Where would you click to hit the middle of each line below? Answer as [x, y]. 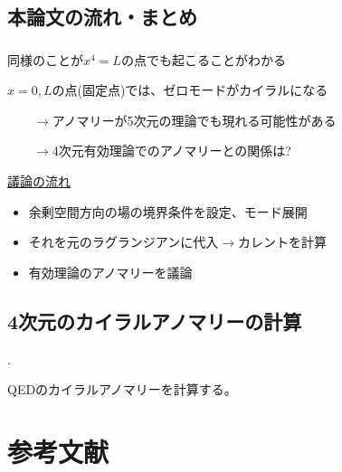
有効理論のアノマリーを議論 [110, 272]
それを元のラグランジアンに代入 [123, 242]
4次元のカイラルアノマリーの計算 [155, 321]
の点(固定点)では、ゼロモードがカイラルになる [190, 90]
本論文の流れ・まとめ [102, 17]
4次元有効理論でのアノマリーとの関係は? [171, 151]
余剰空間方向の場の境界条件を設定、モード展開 [168, 211]
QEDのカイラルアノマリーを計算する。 [122, 389]
